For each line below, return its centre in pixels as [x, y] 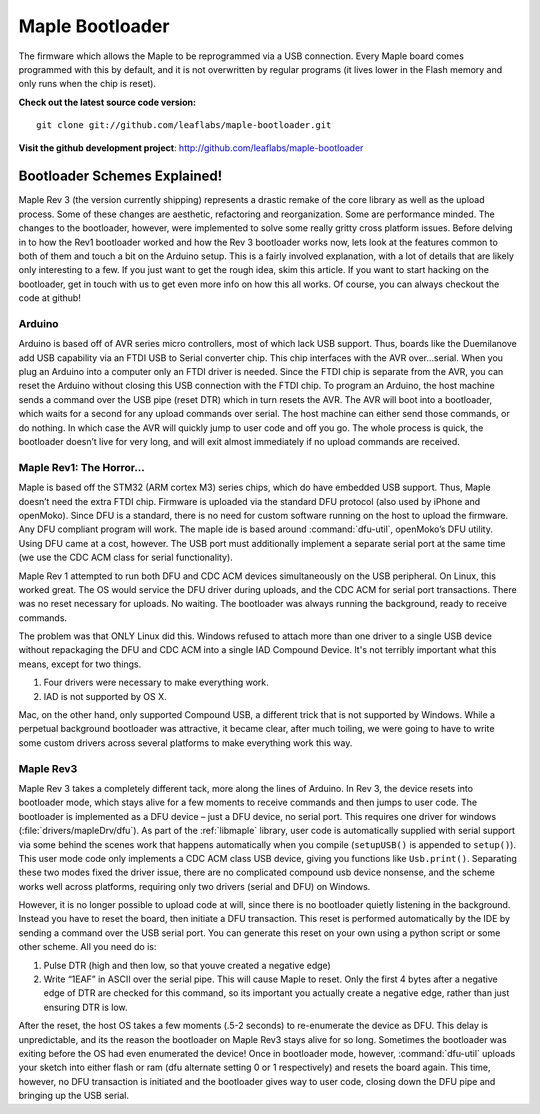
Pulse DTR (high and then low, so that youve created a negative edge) [187, 965]
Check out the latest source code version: [107, 102]
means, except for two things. [80, 664]
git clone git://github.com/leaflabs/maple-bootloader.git [184, 125]
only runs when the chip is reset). [87, 84]
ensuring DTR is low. [86, 1007]
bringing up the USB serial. [74, 1096]
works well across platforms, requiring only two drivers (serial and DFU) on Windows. [194, 886]
